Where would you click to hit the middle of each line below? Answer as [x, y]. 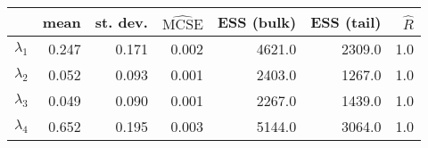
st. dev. [121, 22]
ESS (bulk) [257, 22]
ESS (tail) [346, 22]
